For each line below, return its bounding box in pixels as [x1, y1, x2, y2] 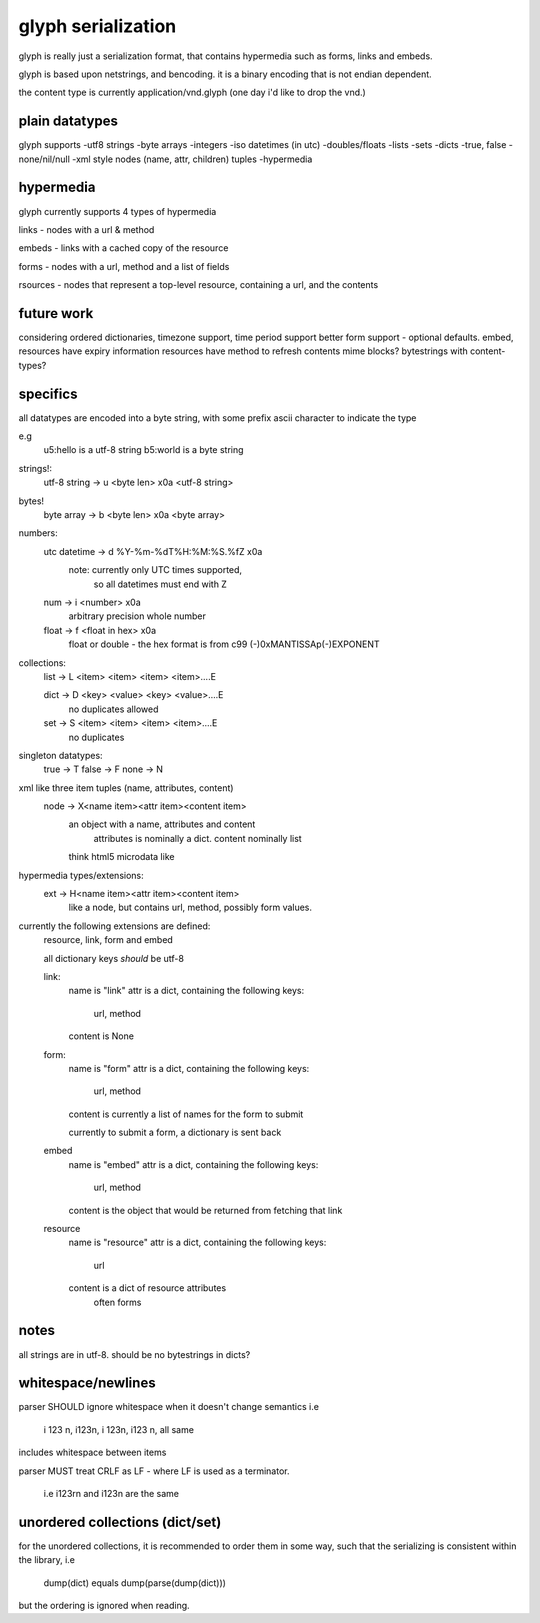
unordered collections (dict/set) [18, 1513, 222, 1530]
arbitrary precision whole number [68, 610, 207, 622]
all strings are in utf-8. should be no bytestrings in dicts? [18, 1348, 251, 1360]
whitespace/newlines [18, 1375, 156, 1392]
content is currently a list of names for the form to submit [68, 1108, 304, 1120]
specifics [18, 385, 78, 402]
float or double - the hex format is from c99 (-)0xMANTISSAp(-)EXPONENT [68, 638, 380, 650]
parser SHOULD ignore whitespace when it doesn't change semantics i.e [18, 1401, 320, 1413]
